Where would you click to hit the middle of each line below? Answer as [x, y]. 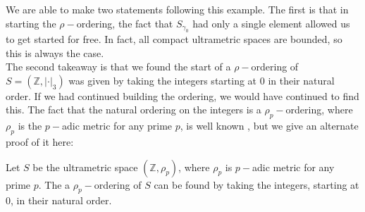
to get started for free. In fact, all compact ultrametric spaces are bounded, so [174, 39]
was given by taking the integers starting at [163, 80]
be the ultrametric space [85, 167]
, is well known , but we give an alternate [269, 126]
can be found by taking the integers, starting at [256, 184]
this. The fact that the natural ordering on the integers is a [134, 110]
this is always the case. [55, 52]
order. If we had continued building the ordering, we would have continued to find [182, 95]
